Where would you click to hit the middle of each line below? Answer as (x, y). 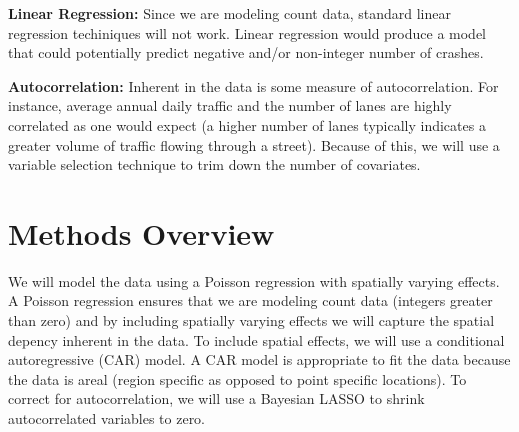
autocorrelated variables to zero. (107, 418)
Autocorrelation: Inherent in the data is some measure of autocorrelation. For (253, 85)
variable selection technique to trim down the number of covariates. (214, 164)
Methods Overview (141, 232)
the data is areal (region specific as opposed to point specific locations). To (237, 378)
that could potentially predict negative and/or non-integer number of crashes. (246, 52)
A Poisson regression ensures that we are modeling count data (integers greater (250, 300)
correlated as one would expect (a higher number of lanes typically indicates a (247, 124)
